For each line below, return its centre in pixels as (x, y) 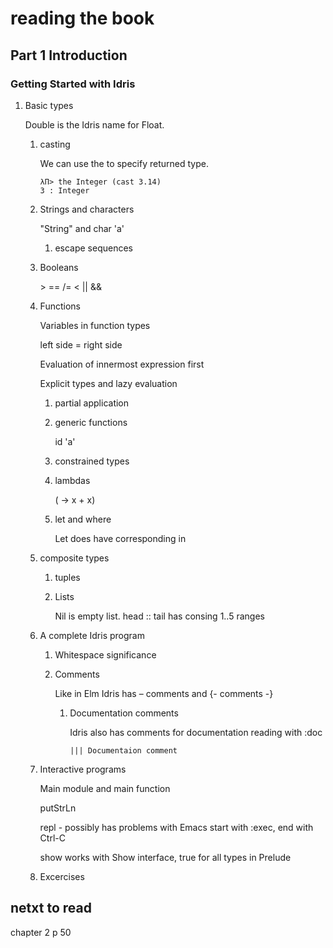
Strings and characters (87, 209)
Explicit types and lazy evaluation (108, 383)
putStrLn (58, 808)
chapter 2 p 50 (41, 932)
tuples (67, 577)
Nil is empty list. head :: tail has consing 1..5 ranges (159, 616)
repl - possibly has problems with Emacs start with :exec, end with (176, 827)
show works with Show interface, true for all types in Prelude (165, 857)
